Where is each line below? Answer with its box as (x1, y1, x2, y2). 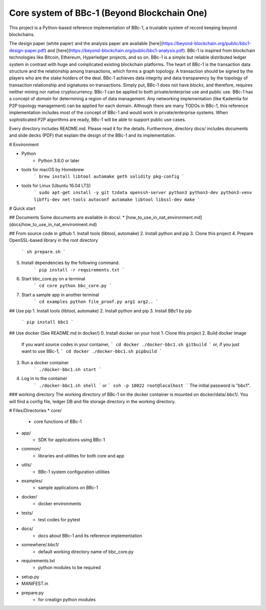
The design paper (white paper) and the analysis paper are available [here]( (9, 40, 163, 46)
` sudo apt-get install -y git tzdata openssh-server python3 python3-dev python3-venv (33, 190, 252, 195)
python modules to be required (38, 565, 101, 571)
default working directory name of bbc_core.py (38, 548, 134, 555)
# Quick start (9, 205, 35, 211)
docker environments (38, 501, 81, 507)
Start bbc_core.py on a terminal (21, 276, 86, 282)
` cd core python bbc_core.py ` (33, 283, 112, 289)
